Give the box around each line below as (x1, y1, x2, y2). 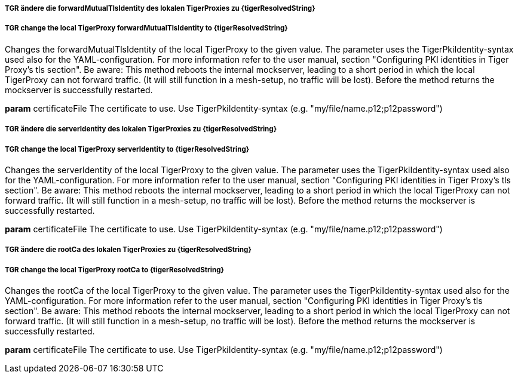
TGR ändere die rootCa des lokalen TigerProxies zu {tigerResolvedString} (5, 245, 252, 254)
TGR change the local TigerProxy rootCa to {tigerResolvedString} (5, 265, 224, 274)
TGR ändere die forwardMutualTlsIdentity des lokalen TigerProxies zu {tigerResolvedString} (5, 4, 315, 13)
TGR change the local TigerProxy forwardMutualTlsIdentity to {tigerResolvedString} (5, 24, 288, 33)
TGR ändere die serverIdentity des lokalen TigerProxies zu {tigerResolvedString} (5, 125, 277, 134)
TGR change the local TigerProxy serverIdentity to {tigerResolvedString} (5, 145, 250, 153)
